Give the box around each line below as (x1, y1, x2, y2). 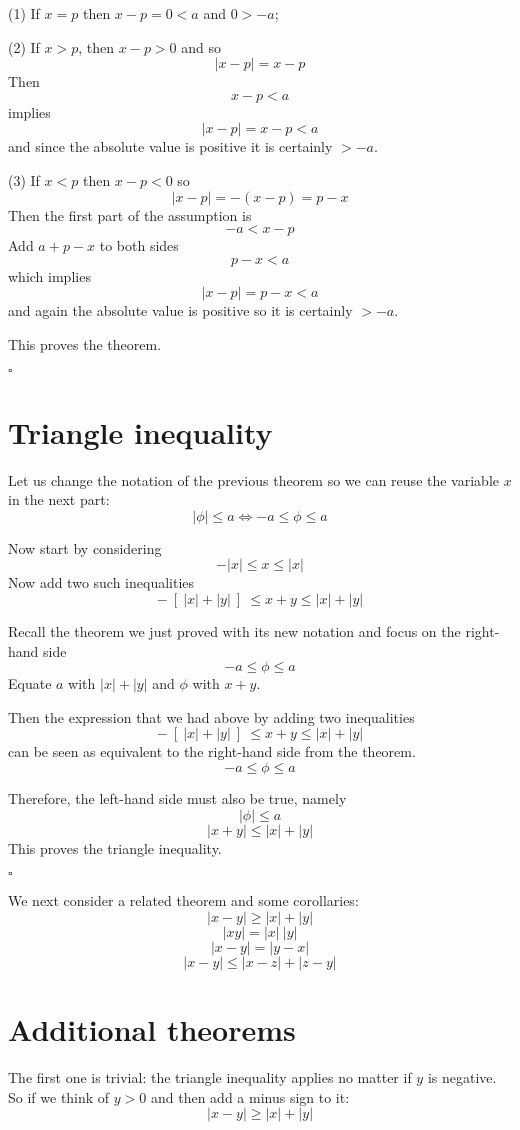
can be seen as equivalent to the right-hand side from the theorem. (8, 741, 416, 762)
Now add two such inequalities (8, 572, 195, 593)
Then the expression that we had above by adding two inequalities (8, 706, 415, 727)
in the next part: (8, 489, 110, 510)
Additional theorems (8, 1008, 296, 1049)
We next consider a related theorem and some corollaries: (8, 890, 359, 911)
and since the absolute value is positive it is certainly (8, 136, 333, 157)
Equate (8, 673, 52, 694)
